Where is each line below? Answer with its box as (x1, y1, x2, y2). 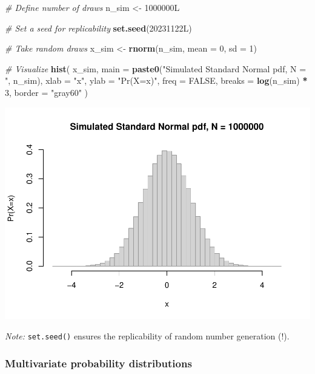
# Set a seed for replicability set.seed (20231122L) (5, 21, 192, 34)
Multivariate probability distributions (5, 355, 192, 370)
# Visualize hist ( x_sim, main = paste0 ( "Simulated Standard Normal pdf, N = (5, 62, 307, 75)
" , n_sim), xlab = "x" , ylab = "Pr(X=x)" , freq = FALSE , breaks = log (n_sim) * (5, 74, 308, 87)
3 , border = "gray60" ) (5, 86, 88, 98)
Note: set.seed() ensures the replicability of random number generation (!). (5, 330, 290, 342)
